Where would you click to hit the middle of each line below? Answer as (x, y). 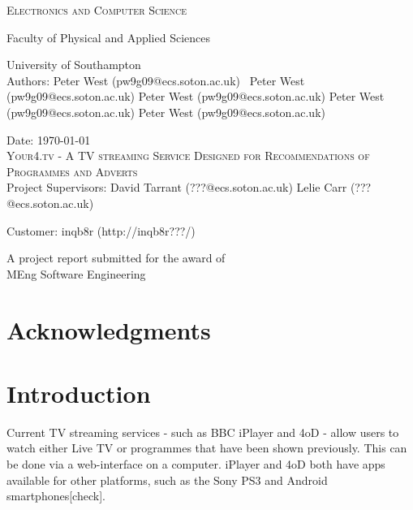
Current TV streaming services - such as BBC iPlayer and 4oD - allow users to (203, 432)
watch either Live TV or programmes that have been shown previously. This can (207, 448)
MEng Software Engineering (76, 273)
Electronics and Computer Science (97, 10)
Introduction (79, 393)
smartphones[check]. (56, 496)
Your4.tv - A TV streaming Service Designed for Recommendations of (188, 156)
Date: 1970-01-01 (49, 139)
